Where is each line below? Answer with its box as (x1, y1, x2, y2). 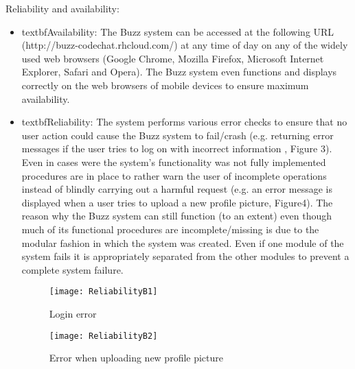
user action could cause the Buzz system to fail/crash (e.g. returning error (21, 128, 334, 142)
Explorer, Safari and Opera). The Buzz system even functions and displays (21, 64, 337, 79)
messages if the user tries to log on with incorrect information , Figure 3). (21, 141, 332, 156)
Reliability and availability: (5, 1, 119, 15)
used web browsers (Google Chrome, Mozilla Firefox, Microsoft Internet (21, 51, 324, 65)
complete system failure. (21, 262, 124, 276)
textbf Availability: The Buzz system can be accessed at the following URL (21, 24, 334, 38)
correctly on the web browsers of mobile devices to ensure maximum (21, 78, 309, 92)
